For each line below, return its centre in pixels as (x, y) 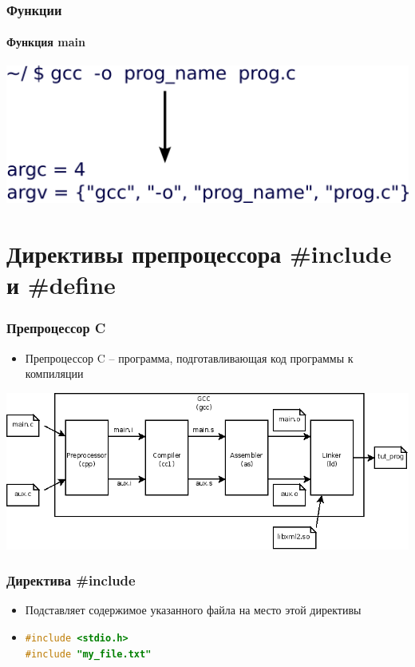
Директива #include (71, 580)
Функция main (46, 42)
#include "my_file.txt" (88, 654)
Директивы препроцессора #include (199, 254)
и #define (61, 285)
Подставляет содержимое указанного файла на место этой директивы (193, 610)
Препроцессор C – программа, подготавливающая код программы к (189, 357)
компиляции (54, 373)
